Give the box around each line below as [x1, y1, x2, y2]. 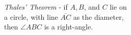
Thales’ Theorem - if [4, 2, 68, 12]
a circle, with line [4, 11, 58, 22]
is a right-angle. [44, 21, 93, 32]
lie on [110, 2, 127, 12]
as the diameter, [73, 11, 124, 22]
